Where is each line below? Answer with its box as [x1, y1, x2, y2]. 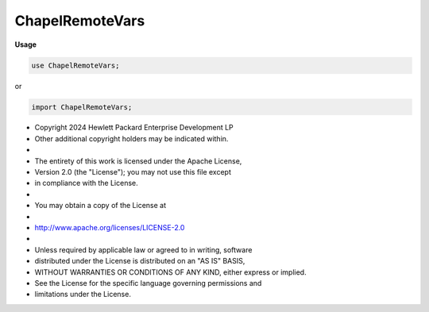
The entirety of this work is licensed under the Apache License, [34, 156, 242, 166]
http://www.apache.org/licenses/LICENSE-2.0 [34, 223, 185, 232]
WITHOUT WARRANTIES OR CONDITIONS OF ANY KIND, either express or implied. [34, 267, 307, 277]
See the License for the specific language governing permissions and [34, 278, 262, 287]
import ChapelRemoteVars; [31, 102, 133, 111]
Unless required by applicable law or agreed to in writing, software [34, 245, 253, 254]
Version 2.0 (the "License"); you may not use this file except [34, 168, 232, 177]
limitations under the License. [34, 290, 131, 299]
